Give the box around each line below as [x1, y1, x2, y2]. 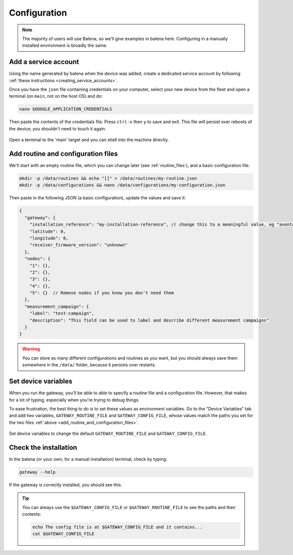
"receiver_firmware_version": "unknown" [29, 242, 128, 248]
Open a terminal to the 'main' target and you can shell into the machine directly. [9, 137, 169, 143]
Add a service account [9, 58, 79, 66]
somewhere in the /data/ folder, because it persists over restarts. [22, 362, 156, 368]
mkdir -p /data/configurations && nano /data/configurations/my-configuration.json [19, 182, 226, 188]
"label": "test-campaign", [29, 311, 95, 316]
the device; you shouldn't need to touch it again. [9, 126, 106, 131]
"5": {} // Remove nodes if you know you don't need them [29, 290, 174, 296]
